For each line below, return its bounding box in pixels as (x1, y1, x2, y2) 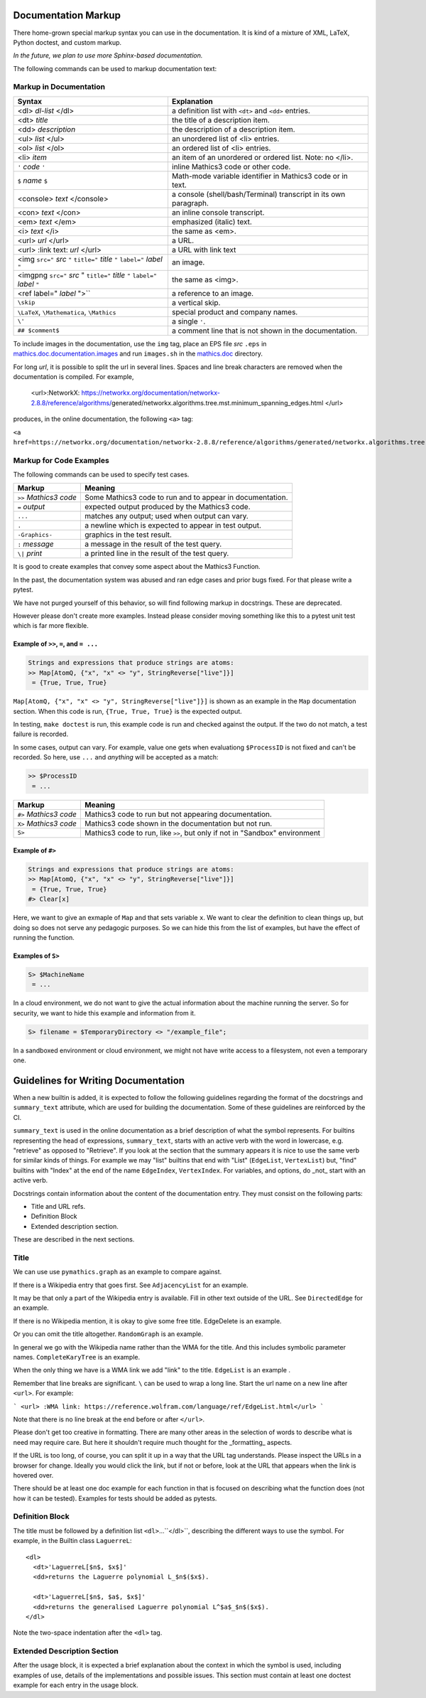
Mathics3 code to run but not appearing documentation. (84, 809, 273, 819)
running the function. (13, 934, 75, 942)
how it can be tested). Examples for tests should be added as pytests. (13, 1494, 217, 1502)
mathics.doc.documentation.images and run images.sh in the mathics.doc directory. (13, 349, 263, 358)
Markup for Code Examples (13, 455, 109, 465)
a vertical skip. (171, 297, 221, 307)
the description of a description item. (171, 124, 295, 134)
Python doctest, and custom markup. (13, 38, 122, 46)
